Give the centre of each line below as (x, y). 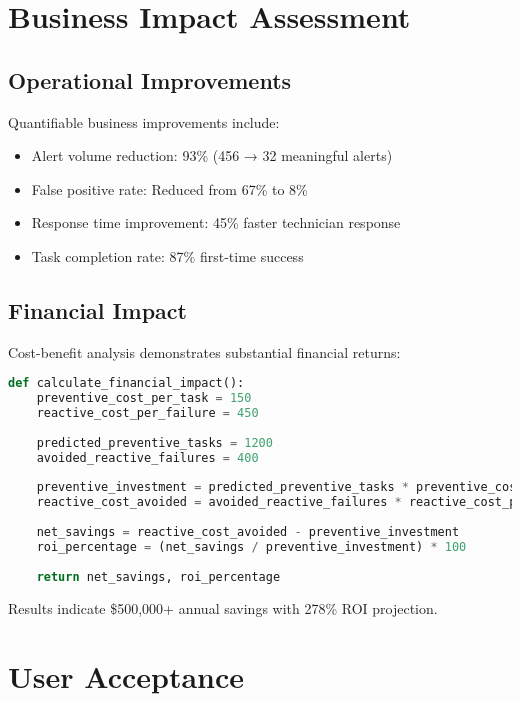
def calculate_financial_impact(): (126, 383)
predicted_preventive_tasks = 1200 (154, 442)
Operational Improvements (150, 79)
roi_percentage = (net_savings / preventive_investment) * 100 (251, 546)
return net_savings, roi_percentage (158, 576)
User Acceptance (126, 676)
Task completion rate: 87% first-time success (167, 255)
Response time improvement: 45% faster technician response (216, 222)
